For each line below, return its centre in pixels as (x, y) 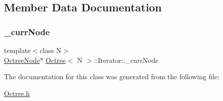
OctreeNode (22, 60)
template (17, 50)
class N (51, 50)
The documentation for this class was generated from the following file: (112, 76)
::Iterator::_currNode (126, 60)
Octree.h (17, 93)
